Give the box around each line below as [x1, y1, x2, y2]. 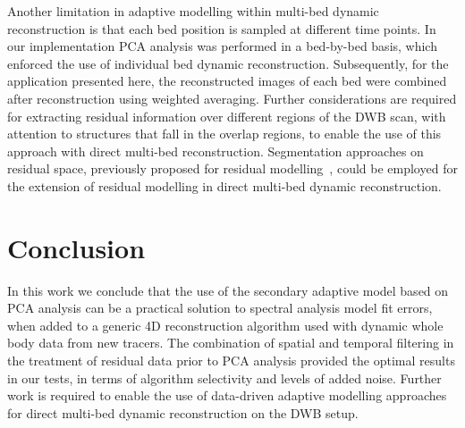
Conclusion [7, 229, 146, 265]
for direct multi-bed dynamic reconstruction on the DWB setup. [7, 403, 359, 422]
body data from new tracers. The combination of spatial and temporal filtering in [7, 333, 454, 352]
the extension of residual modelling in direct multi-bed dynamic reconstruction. [7, 176, 442, 195]
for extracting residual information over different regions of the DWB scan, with [7, 106, 446, 125]
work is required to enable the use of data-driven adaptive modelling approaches [7, 386, 447, 405]
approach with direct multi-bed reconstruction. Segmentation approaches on [7, 141, 424, 160]
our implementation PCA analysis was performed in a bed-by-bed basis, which [7, 37, 437, 55]
